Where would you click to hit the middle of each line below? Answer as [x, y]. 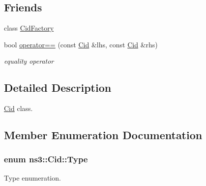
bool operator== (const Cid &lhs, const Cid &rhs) [81, 44]
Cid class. [18, 108]
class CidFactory [29, 28]
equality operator [29, 61]
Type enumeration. [32, 177]
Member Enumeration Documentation [103, 135]
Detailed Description [58, 88]
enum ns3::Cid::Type [46, 159]
